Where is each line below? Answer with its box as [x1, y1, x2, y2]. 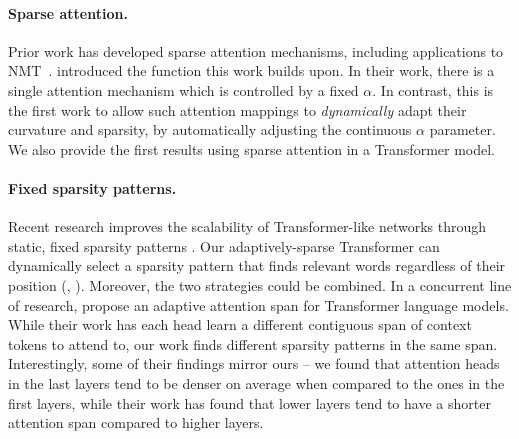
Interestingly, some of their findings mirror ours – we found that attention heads [8, 353, 500, 374]
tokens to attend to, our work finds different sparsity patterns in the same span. [8, 333, 498, 354]
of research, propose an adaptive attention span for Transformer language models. [8, 294, 509, 315]
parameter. [429, 119, 496, 140]
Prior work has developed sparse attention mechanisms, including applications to [8, 40, 504, 61]
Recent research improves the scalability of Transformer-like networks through [8, 216, 487, 237]
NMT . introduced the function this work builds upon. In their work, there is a [8, 60, 495, 81]
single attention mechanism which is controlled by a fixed [8, 79, 359, 100]
